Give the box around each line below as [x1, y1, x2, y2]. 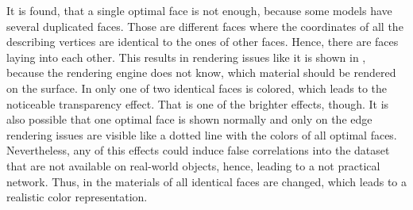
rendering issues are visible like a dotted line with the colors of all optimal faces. [6, 126, 397, 143]
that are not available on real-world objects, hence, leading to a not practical [6, 157, 380, 174]
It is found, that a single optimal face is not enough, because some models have [6, 2, 392, 18]
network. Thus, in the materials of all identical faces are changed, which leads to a [6, 173, 407, 189]
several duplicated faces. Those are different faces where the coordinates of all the [6, 17, 403, 34]
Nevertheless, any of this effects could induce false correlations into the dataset [6, 142, 390, 158]
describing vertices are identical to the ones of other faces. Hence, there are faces [6, 33, 399, 50]
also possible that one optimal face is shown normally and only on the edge [6, 111, 372, 128]
